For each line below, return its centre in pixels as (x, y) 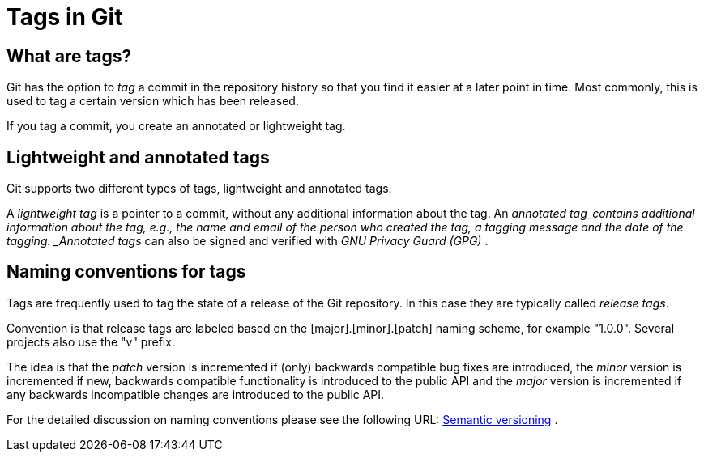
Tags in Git (65, 17)
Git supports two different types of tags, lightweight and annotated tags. (199, 189)
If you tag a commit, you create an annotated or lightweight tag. (176, 126)
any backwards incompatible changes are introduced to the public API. (196, 394)
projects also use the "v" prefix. (91, 341)
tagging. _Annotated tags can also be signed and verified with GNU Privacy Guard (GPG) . (247, 241)
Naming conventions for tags (126, 272)
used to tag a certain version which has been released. (153, 101)
